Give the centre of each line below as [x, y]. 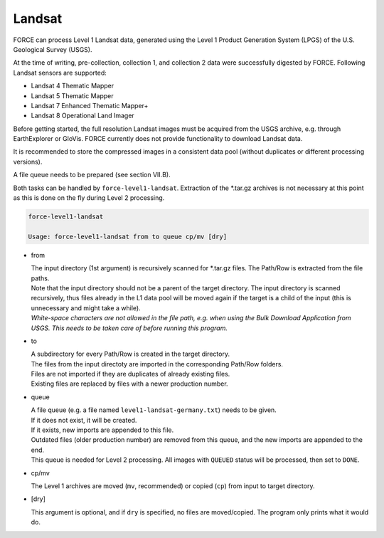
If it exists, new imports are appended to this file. [102, 430]
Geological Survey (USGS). [53, 49]
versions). [28, 162]
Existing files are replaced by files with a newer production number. [129, 384]
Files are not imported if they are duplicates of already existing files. [130, 374]
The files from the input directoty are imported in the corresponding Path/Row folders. [157, 364]
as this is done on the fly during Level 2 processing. [89, 198]
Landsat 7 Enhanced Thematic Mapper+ [90, 105]
